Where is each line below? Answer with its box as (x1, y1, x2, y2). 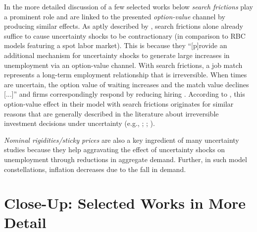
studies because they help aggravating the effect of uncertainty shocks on (4, 144, 225, 155)
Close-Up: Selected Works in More (4, 193, 246, 213)
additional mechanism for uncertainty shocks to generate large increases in (4, 50, 230, 60)
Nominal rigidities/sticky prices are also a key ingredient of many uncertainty (4, 134, 239, 145)
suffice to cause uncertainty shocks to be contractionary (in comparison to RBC (4, 30, 246, 41)
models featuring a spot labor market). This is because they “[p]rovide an (4, 40, 227, 51)
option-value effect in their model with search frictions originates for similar (4, 98, 234, 109)
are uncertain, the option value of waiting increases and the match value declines (4, 79, 249, 89)
